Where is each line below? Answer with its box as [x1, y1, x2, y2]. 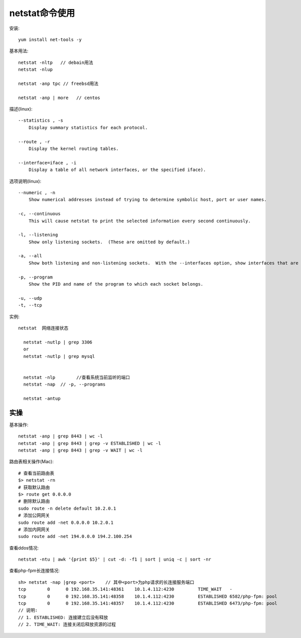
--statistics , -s [18, 118, 64, 123]
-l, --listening [18, 232, 58, 238]
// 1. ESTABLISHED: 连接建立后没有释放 [18, 614, 108, 620]
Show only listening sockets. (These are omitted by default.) [28, 239, 190, 245]
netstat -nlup [18, 67, 53, 72]
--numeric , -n [18, 190, 56, 196]
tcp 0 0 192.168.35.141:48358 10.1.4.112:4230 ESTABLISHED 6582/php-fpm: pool [18, 593, 278, 599]
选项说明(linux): [9, 178, 42, 184]
